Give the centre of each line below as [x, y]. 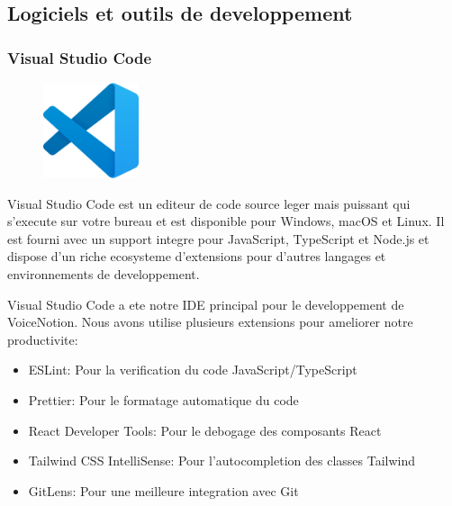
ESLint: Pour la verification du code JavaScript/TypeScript [193, 370]
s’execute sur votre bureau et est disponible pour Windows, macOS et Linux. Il [226, 221]
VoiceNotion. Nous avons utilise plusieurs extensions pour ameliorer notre [210, 322]
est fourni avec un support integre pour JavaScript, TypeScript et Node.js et [218, 238]
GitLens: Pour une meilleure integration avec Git [163, 490]
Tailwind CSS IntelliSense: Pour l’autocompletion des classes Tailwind [221, 461]
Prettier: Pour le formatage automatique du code [163, 399]
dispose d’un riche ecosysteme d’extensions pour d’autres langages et [197, 256]
